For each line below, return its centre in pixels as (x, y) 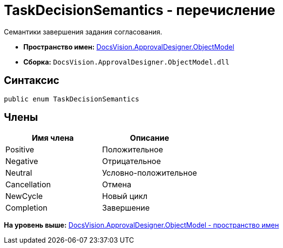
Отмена (117, 185)
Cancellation (28, 185)
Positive (20, 150)
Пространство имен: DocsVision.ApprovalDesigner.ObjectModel (129, 47)
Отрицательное (132, 161)
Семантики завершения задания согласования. (83, 32)
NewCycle (24, 196)
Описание (150, 138)
